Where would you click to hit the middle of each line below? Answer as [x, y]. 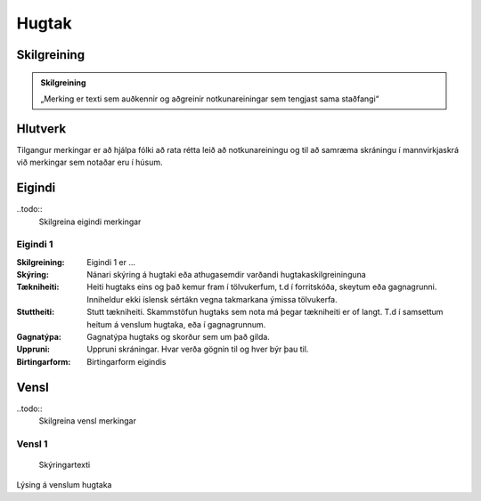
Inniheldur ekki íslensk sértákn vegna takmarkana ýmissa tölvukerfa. [212, 299]
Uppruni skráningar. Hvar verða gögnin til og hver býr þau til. [198, 349]
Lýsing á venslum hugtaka [64, 485]
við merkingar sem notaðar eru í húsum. [90, 162]
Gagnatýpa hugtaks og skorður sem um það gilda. [179, 337]
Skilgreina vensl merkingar [88, 421]
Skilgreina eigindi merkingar [90, 222]
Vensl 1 [32, 443]
